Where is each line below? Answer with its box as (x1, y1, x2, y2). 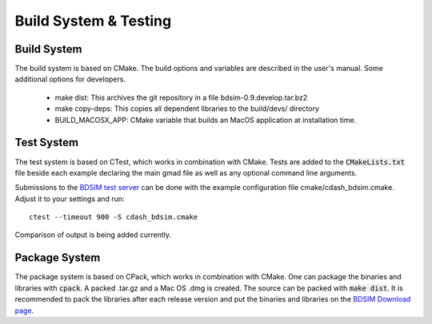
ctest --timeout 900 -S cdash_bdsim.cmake (29, 212, 198, 222)
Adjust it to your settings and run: (14, 194, 125, 203)
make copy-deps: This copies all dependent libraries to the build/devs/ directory (54, 104, 320, 113)
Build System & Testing (14, 12, 172, 30)
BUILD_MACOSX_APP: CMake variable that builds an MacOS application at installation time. (54, 115, 357, 124)
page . (14, 306, 34, 315)
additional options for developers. (14, 74, 126, 84)
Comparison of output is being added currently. (14, 230, 172, 239)
